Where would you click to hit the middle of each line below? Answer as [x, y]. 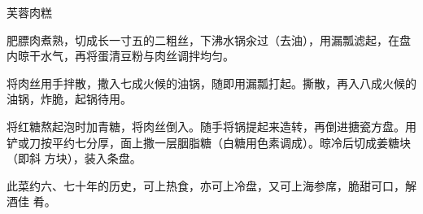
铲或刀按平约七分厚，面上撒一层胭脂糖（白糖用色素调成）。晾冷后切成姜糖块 [209, 142]
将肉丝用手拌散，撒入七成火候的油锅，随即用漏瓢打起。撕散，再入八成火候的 [211, 83]
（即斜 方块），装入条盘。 [74, 158]
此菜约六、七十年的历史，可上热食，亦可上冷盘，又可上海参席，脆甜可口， [206, 185]
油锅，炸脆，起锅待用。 [69, 99]
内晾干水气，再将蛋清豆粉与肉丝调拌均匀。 [120, 56]
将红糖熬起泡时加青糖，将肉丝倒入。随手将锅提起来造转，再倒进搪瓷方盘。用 [211, 126]
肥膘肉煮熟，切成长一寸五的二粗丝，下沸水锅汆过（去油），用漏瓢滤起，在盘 [209, 39]
